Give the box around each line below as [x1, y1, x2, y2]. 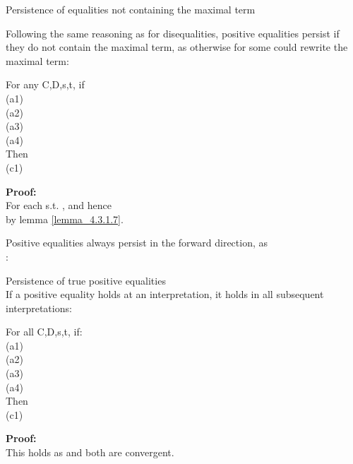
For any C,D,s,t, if [6, 77, 85, 92]
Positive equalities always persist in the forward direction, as [6, 235, 268, 250]
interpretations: [6, 300, 72, 315]
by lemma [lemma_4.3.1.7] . [6, 211, 124, 226]
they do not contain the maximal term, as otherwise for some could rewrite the [6, 40, 348, 54]
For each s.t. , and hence [6, 198, 112, 213]
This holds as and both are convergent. [6, 445, 174, 460]
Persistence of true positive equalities [6, 273, 166, 287]
